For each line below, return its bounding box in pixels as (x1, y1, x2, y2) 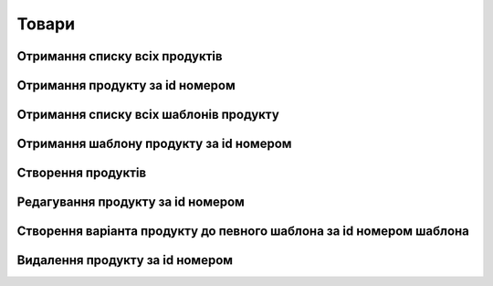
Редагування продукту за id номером (16, 195, 246, 210)
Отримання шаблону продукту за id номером (16, 136, 292, 152)
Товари (16, 14, 76, 34)
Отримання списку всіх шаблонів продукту (16, 107, 280, 122)
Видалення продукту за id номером (16, 252, 233, 269)
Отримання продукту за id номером (16, 78, 236, 93)
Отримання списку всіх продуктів (16, 48, 223, 64)
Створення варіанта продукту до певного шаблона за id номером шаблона (16, 224, 469, 239)
